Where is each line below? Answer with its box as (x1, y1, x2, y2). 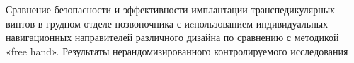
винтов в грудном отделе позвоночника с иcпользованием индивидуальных (6, 16, 329, 30)
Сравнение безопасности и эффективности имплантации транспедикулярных (6, 2, 336, 16)
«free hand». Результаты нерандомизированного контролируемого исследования (6, 43, 348, 58)
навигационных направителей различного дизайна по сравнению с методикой (6, 30, 339, 45)
